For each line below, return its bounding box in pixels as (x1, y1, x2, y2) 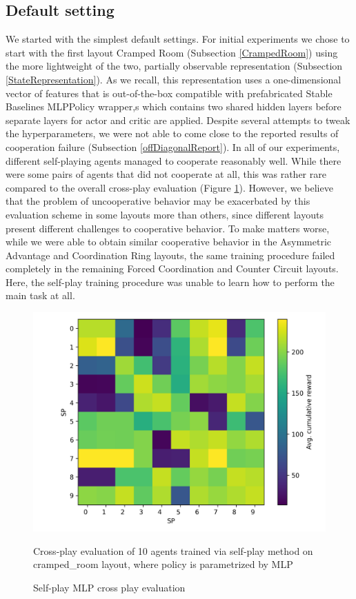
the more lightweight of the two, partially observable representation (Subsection (6, 59, 343, 73)
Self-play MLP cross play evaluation (33, 580, 186, 594)
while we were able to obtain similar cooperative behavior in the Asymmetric (6, 234, 332, 249)
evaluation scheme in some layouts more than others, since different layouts (6, 207, 324, 221)
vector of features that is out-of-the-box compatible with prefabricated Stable (6, 85, 333, 100)
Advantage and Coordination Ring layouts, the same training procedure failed (6, 247, 335, 262)
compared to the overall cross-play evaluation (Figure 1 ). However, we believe (6, 180, 333, 194)
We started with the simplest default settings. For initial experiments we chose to (6, 32, 350, 46)
